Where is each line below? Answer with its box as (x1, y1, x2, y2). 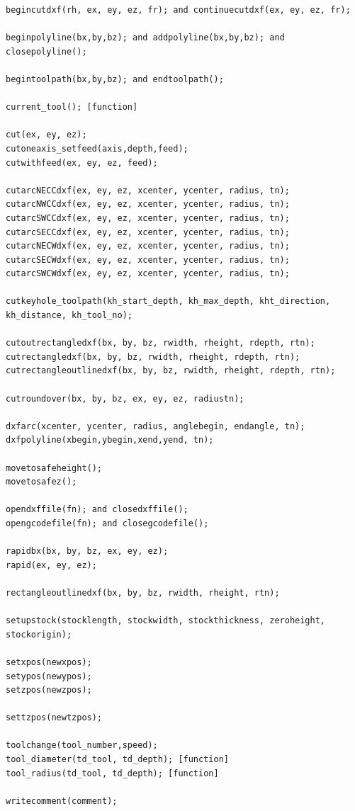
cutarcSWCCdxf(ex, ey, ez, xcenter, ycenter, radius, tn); (6, 212, 290, 223)
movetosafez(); (6, 477, 77, 487)
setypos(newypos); (6, 671, 92, 681)
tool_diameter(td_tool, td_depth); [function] (6, 754, 229, 765)
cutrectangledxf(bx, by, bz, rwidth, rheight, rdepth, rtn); (6, 351, 300, 362)
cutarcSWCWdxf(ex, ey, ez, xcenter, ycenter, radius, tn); (6, 268, 290, 279)
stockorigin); (6, 629, 72, 640)
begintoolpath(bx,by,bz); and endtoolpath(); (6, 74, 224, 84)
